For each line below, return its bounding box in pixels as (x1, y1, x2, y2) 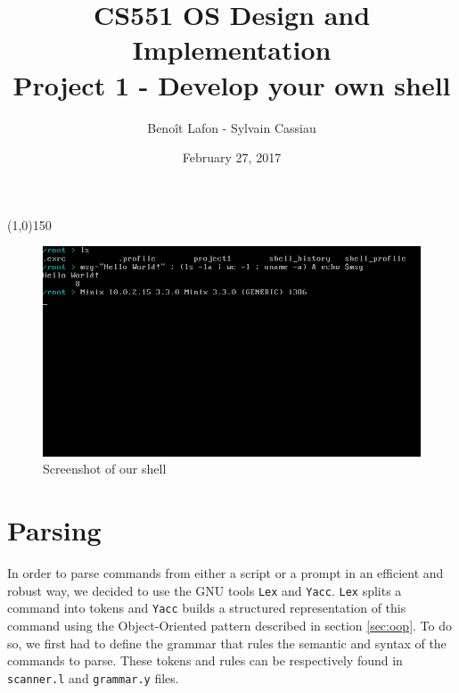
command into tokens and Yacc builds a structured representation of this (7, 598, 406, 617)
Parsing (7, 512, 102, 549)
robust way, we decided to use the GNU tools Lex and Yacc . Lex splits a (7, 581, 402, 599)
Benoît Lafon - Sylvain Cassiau (147, 118, 316, 136)
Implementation (132, 31, 332, 68)
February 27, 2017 (182, 148, 282, 167)
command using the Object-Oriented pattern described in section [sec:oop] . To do (7, 616, 453, 635)
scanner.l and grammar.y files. (7, 668, 179, 687)
